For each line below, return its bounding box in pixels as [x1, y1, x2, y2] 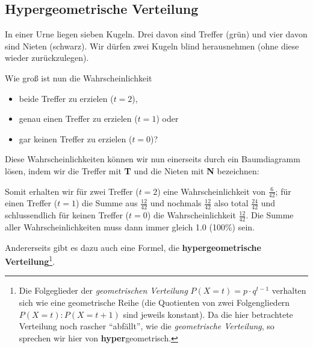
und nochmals [150, 197, 202, 209]
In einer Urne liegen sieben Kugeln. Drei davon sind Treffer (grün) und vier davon [5, 28, 308, 40]
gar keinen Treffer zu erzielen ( [19, 132, 132, 145]
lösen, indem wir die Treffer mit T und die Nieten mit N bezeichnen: [5, 164, 259, 177]
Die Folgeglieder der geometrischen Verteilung [19, 284, 188, 297]
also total [214, 197, 249, 209]
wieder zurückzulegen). [5, 51, 89, 64]
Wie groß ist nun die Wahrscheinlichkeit [5, 71, 152, 84]
